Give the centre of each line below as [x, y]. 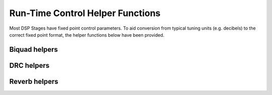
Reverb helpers [34, 81]
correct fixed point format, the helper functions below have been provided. [87, 35]
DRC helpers [29, 65]
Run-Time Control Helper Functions [85, 13]
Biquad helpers [33, 50]
